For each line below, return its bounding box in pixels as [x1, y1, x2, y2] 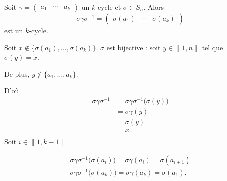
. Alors [143, 2, 164, 12]
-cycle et [95, 2, 121, 12]
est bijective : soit [106, 42, 161, 52]
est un [4, 25, 23, 35]
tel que [202, 42, 223, 52]
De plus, [4, 68, 30, 79]
